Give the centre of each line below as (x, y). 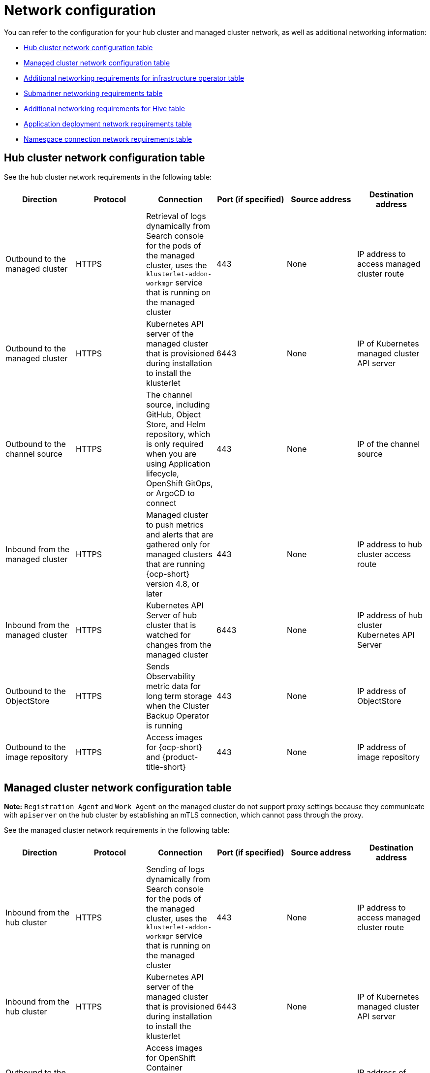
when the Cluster (178, 706)
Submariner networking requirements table (93, 93)
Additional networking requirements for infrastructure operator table (134, 78)
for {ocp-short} (174, 747)
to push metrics (175, 524)
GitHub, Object (173, 414)
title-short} (166, 767)
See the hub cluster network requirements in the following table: (108, 177)
